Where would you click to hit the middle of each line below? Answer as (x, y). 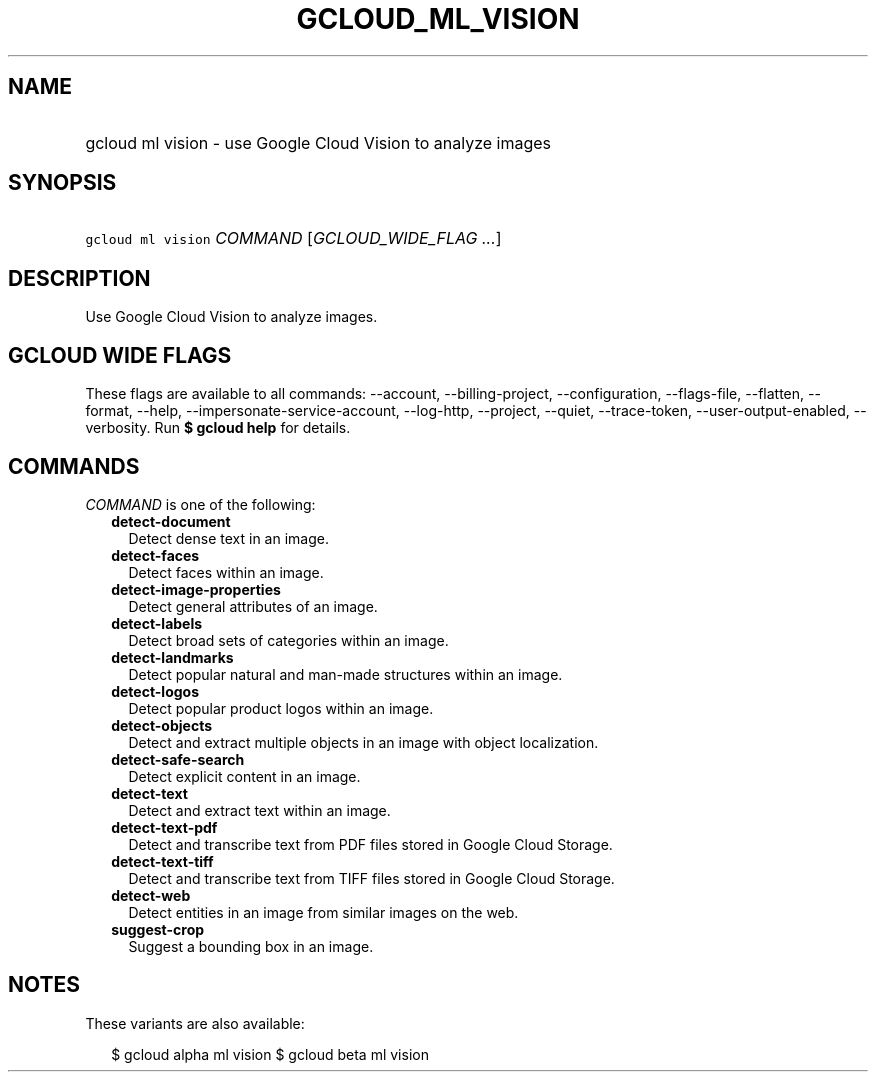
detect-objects (162, 725)
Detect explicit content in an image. (244, 776)
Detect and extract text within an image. (259, 810)
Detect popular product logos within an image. (281, 708)
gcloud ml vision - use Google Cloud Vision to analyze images (318, 142)
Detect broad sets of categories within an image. (288, 640)
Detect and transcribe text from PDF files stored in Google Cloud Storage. (370, 844)
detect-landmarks (172, 657)
